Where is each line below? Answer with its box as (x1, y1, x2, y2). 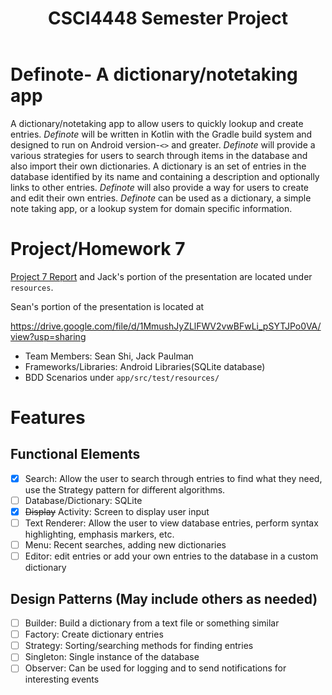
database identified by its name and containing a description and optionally (10, 170, 320, 182)
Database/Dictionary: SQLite (24, 494, 143, 506)
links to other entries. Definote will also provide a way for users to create (10, 181, 310, 193)
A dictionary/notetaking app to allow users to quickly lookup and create (10, 117, 304, 129)
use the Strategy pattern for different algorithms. (24, 483, 226, 496)
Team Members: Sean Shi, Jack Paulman (24, 350, 194, 362)
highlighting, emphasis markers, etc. (24, 528, 175, 541)
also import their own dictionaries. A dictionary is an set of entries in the (10, 160, 307, 172)
